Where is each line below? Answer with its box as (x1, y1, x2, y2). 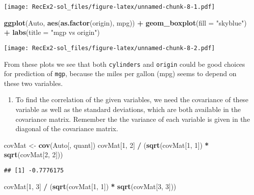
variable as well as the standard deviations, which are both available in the (15, 104, 241, 114)
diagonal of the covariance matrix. (15, 123, 118, 134)
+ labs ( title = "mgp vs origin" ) (4, 27, 100, 37)
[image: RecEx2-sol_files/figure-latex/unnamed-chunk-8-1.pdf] (4, 3, 215, 10)
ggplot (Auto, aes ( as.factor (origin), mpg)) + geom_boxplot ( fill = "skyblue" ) (4, 17, 247, 28)
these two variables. (4, 78, 63, 88)
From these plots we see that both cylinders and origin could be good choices (4, 58, 245, 69)
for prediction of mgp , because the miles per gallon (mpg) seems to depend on (4, 68, 237, 79)
